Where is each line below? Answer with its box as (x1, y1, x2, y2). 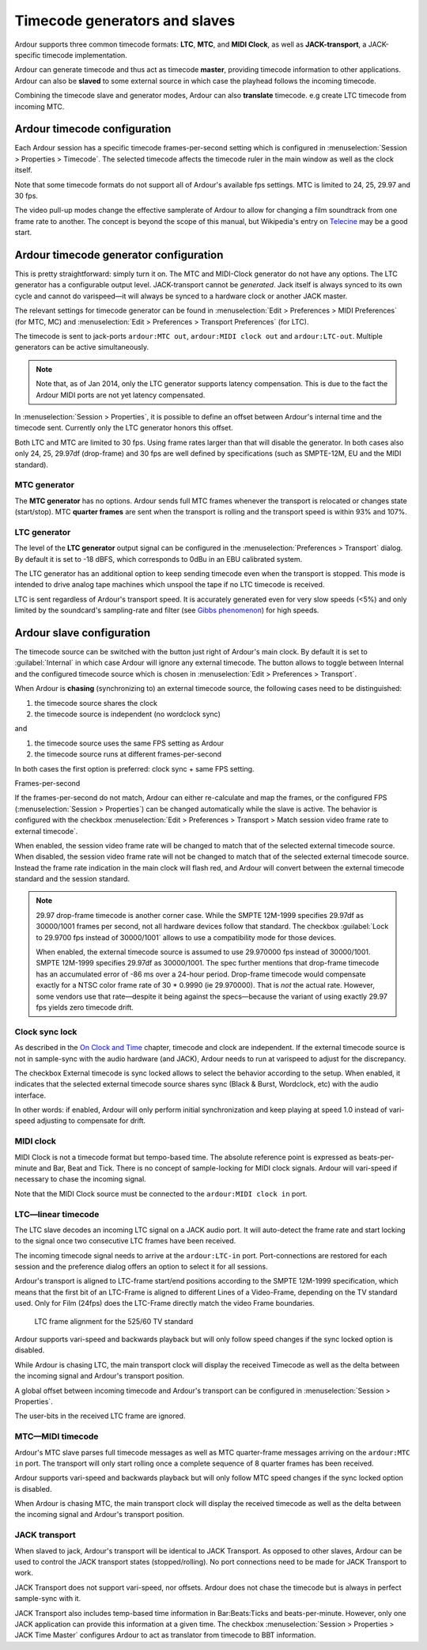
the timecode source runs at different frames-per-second (34, 749, 221, 759)
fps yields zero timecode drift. (36, 1002, 134, 1012)
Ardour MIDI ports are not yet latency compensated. (36, 390, 206, 400)
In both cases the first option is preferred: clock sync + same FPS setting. (14, 764, 255, 773)
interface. (14, 1091, 47, 1100)
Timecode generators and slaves (14, 12, 236, 29)
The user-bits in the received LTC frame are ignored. (14, 1411, 186, 1421)
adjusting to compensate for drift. (36, 1116, 146, 1125)
